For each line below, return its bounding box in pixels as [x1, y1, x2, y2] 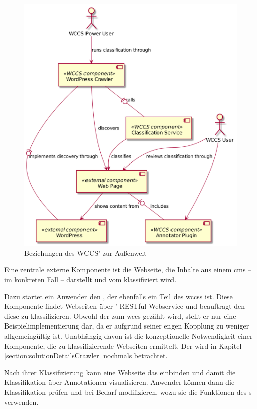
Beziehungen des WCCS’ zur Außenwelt [24, 247, 147, 258]
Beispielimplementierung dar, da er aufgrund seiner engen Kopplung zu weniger [4, 320, 249, 331]
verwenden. [4, 396, 39, 407]
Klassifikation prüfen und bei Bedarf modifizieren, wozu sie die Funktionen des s [4, 387, 252, 397]
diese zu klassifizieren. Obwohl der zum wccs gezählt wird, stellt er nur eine [4, 310, 236, 321]
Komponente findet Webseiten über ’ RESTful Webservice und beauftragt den [4, 301, 245, 311]
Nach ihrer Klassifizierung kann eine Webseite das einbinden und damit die [4, 367, 236, 377]
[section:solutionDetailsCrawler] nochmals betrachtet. [4, 350, 168, 361]
